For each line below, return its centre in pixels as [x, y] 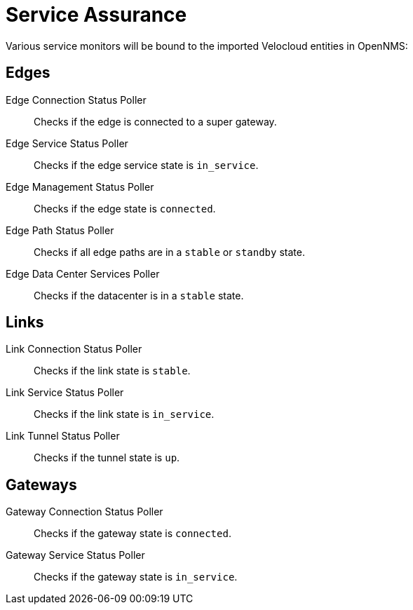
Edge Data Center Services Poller [83, 273]
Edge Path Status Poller [60, 230]
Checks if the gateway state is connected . [133, 534]
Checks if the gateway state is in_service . [136, 577]
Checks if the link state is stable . [112, 371]
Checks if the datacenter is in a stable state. [139, 295]
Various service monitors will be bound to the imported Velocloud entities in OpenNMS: [207, 46]
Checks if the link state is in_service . [124, 414]
